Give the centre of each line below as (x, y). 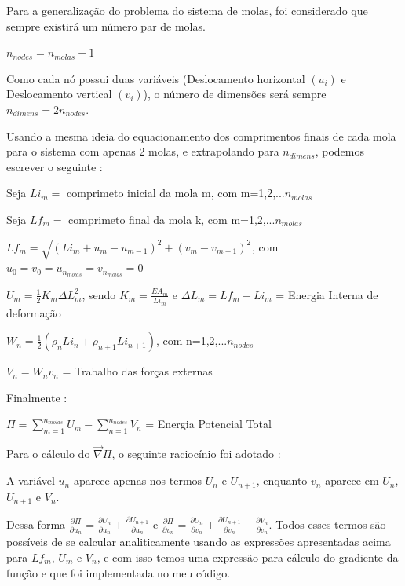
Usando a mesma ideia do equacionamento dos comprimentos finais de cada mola (201, 136)
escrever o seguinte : (55, 166)
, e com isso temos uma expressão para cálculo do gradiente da (248, 557)
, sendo (99, 294)
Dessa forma (36, 524)
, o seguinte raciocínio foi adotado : (196, 454)
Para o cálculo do (48, 454)
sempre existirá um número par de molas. (106, 26)
